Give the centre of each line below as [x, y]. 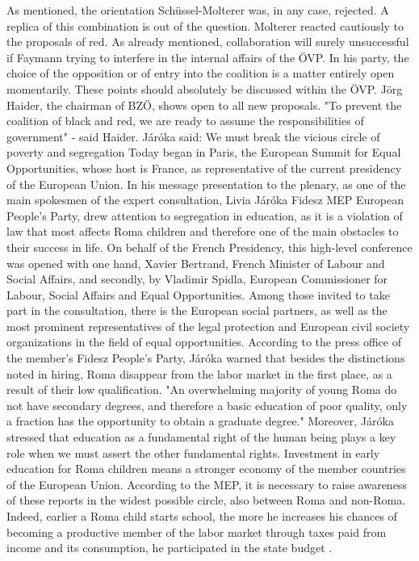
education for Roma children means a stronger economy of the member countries [206, 469]
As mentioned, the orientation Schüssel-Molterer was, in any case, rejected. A [198, 10]
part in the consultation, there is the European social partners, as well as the [197, 310]
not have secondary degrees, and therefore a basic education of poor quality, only [207, 405]
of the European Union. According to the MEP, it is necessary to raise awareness [207, 484]
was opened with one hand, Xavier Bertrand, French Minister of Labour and [196, 263]
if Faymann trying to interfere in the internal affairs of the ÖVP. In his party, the [208, 57]
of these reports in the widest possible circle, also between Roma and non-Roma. [206, 500]
